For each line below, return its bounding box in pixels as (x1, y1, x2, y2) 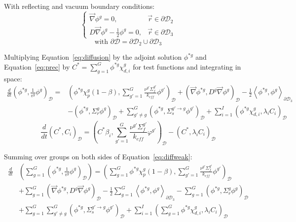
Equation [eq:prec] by (4, 61, 70, 72)
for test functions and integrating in (133, 61, 241, 72)
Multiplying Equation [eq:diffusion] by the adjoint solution (4, 52, 182, 62)
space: (4, 73, 22, 83)
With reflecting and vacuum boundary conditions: (4, 1, 155, 11)
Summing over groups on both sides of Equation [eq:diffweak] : (4, 151, 192, 161)
